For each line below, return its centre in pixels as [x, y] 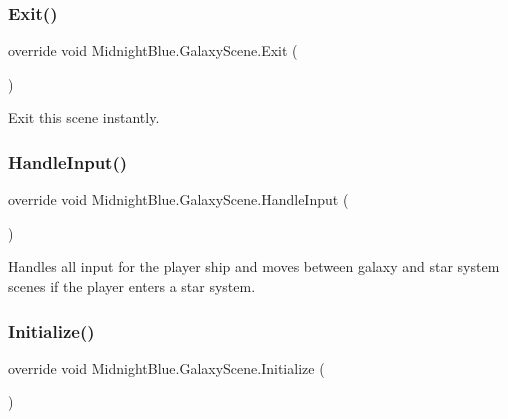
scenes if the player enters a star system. [132, 286]
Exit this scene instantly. [84, 117]
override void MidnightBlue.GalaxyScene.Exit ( [153, 50]
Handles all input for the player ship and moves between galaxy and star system [254, 266]
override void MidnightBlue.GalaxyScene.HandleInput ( [178, 199]
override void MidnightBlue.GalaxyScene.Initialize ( [166, 367]
